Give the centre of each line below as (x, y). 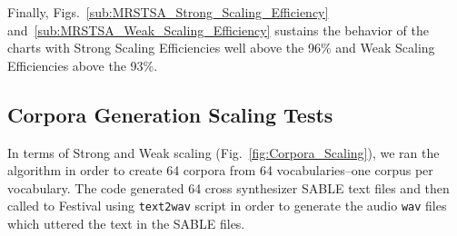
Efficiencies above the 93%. (83, 65)
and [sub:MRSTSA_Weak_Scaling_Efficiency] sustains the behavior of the (218, 29)
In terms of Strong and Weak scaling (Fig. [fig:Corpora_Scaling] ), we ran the (224, 152)
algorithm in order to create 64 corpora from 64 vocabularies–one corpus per (220, 170)
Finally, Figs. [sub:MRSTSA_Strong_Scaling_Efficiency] (168, 12)
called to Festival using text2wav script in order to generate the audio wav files (227, 206)
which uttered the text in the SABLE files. (126, 224)
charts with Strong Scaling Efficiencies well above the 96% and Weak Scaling (221, 48)
